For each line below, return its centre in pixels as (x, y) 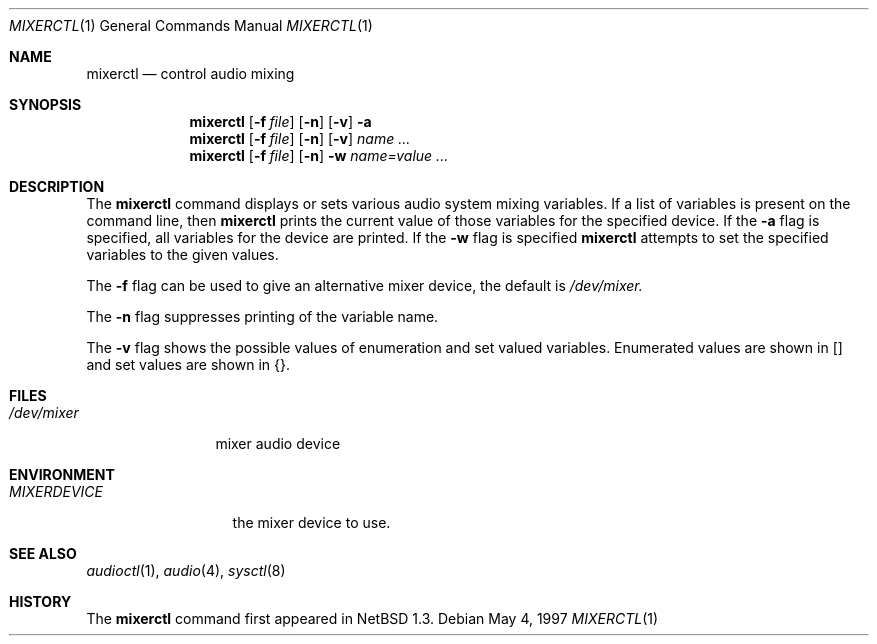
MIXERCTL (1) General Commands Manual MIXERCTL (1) (191, 25)
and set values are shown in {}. (188, 364)
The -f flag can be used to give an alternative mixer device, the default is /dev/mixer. (364, 285)
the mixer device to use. (311, 522)
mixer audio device (278, 443)
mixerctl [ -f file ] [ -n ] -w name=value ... (319, 155)
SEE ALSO (43, 553)
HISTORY (40, 601)
